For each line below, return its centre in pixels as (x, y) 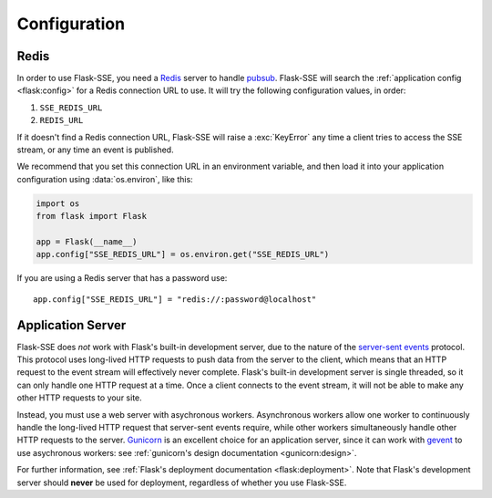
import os (58, 203)
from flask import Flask (92, 216)
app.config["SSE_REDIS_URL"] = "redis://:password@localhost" (175, 299)
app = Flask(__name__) (87, 241)
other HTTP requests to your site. (80, 398)
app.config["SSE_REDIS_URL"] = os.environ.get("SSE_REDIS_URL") (183, 254)
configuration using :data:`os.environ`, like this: (105, 179)
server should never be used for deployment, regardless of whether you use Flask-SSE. (182, 482)
